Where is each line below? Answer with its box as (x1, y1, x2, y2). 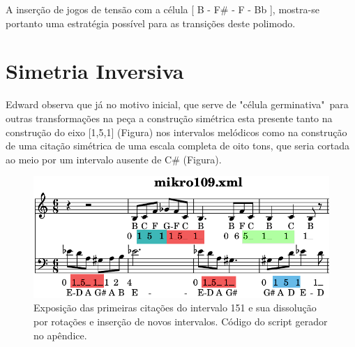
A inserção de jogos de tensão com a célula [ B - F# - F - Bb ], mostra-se (6, 2, 319, 16)
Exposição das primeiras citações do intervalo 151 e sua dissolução (33, 300, 317, 315)
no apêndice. (33, 327, 87, 342)
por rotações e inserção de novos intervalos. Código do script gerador (33, 314, 328, 329)
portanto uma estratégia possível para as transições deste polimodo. (6, 15, 296, 30)
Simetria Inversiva (6, 57, 184, 85)
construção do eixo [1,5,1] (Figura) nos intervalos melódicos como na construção (6, 124, 347, 139)
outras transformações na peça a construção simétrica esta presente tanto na (6, 110, 333, 125)
